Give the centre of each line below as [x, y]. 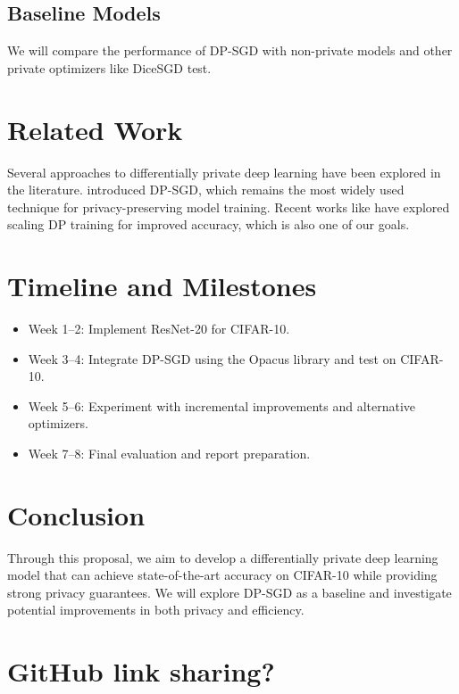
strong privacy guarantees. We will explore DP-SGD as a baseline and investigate [229, 592]
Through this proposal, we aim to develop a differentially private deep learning [223, 557]
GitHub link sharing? [141, 671]
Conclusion [76, 514]
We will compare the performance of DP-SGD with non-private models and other [230, 50]
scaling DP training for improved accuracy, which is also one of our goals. [209, 224]
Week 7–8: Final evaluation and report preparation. [169, 453]
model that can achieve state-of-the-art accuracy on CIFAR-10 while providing [222, 575]
